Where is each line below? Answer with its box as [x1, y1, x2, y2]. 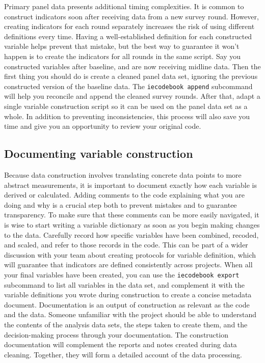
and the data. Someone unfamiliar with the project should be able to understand [4, 309, 256, 320]
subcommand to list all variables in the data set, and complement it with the [4, 279, 245, 290]
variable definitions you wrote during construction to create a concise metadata [4, 289, 252, 300]
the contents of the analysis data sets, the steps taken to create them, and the [4, 319, 248, 329]
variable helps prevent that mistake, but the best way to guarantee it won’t [4, 41, 240, 51]
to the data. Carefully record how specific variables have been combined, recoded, [4, 229, 259, 240]
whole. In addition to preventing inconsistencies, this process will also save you [4, 110, 250, 121]
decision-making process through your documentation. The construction [4, 329, 228, 340]
